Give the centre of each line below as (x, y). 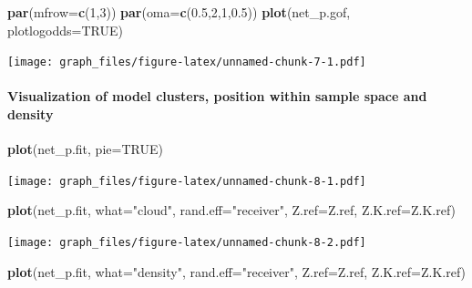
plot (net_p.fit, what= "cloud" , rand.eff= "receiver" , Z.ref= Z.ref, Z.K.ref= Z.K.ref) (232, 210)
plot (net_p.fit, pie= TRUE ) (85, 149)
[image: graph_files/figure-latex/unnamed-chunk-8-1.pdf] (187, 181)
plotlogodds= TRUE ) (65, 30)
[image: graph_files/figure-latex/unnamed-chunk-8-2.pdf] (187, 243)
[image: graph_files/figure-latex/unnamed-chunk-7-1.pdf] (187, 62)
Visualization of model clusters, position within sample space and (217, 96)
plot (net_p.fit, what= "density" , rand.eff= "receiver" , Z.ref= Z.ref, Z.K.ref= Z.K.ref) (237, 271)
